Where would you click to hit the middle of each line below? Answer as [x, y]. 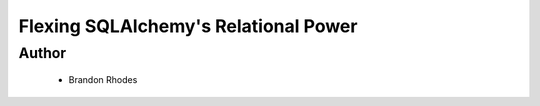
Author [42, 53]
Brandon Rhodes [103, 80]
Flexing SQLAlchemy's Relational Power [188, 26]
